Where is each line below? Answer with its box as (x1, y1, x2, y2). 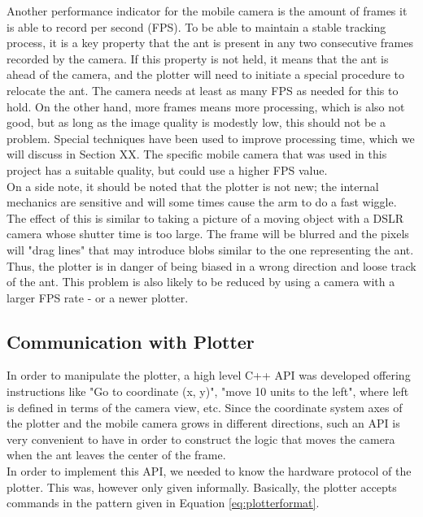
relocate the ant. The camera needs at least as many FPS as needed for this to (7, 81, 399, 98)
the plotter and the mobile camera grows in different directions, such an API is (7, 415, 400, 432)
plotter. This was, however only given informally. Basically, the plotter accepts (7, 478, 397, 495)
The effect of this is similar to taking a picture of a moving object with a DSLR (7, 209, 404, 226)
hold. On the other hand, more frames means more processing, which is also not (7, 98, 405, 115)
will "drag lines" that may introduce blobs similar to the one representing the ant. (7, 241, 414, 258)
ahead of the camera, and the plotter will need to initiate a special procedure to (7, 66, 405, 83)
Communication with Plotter (7, 328, 255, 354)
